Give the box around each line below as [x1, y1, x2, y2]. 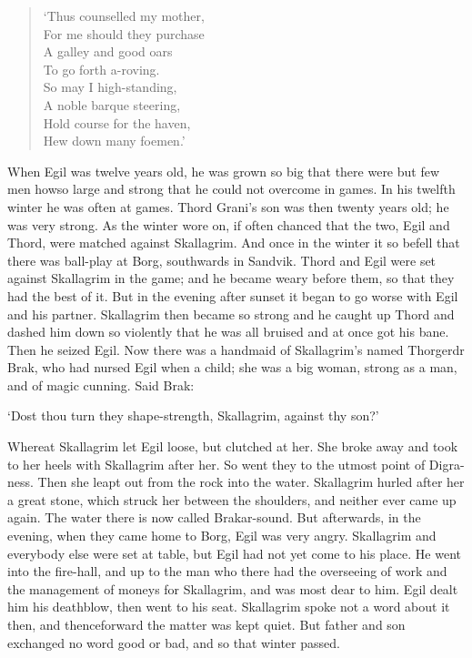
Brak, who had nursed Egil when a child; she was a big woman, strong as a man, [7, 358, 457, 377]
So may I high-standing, [43, 77, 177, 96]
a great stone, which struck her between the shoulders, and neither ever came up [7, 490, 457, 509]
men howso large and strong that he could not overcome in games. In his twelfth [7, 179, 456, 198]
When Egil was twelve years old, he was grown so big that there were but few [7, 161, 440, 180]
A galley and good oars [43, 42, 173, 61]
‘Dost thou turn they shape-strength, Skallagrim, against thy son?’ [7, 406, 379, 425]
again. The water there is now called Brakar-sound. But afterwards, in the [7, 508, 421, 527]
